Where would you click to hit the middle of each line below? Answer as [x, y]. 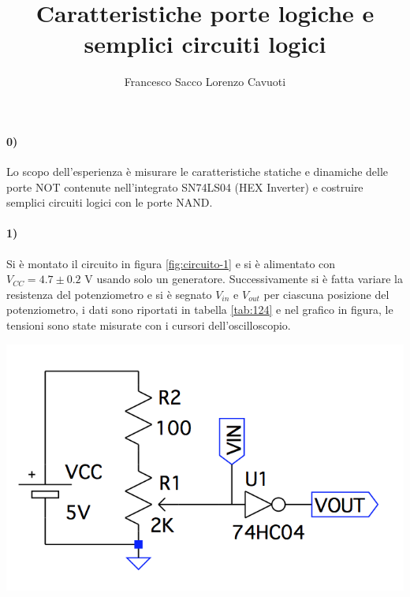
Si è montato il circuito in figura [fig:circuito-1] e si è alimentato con [171, 263]
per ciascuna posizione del [326, 294]
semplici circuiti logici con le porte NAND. [110, 202]
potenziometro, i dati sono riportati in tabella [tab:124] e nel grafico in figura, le [200, 310]
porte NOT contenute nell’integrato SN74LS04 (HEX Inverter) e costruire [185, 187]
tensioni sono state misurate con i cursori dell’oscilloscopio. [149, 325]
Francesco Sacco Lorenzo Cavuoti [205, 82]
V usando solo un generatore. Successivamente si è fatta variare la [244, 279]
